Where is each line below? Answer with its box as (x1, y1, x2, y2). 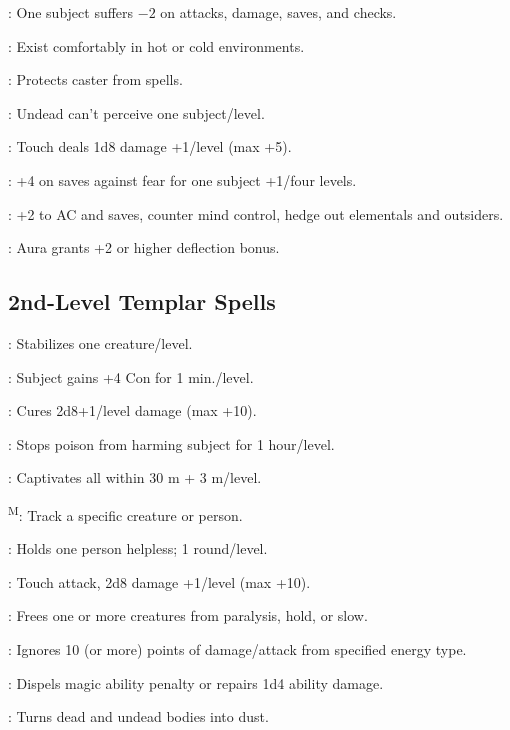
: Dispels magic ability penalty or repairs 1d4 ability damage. (8, 672, 384, 693)
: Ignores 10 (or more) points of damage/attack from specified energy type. (8, 638, 467, 659)
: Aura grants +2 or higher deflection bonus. (8, 237, 280, 258)
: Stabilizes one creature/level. (8, 332, 193, 353)
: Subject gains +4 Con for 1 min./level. (8, 366, 254, 387)
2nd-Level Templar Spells (8, 286, 276, 317)
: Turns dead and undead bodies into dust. (8, 706, 269, 727)
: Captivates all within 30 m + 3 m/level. (8, 467, 262, 488)
